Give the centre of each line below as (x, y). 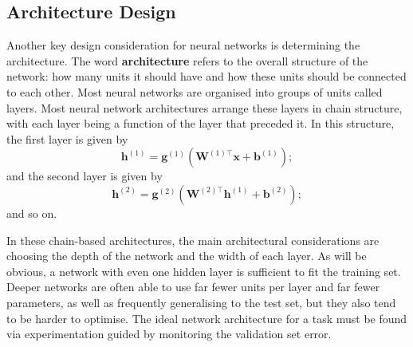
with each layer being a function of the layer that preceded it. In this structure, (201, 123)
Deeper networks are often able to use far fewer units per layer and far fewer (193, 287)
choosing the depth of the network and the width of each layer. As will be (187, 256)
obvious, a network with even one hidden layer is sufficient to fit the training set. (204, 271)
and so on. (32, 213)
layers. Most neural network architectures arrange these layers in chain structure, (205, 107)
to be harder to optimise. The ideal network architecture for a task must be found (207, 318)
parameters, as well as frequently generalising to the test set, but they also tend (201, 302)
